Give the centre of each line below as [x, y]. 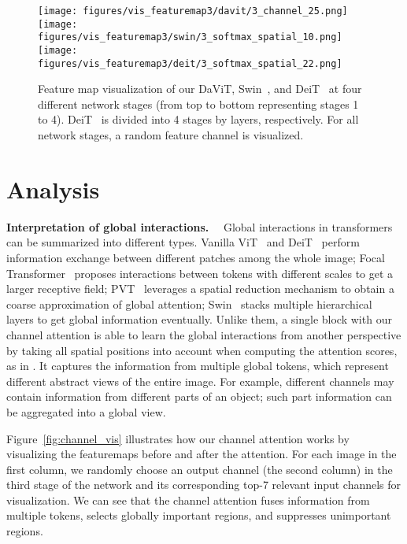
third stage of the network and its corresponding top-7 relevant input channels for [204, 485]
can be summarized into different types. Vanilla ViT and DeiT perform [183, 242]
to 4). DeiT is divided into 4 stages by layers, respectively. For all [198, 119]
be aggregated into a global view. [86, 411]
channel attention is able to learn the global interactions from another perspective [204, 334]
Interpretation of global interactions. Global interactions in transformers [200, 226]
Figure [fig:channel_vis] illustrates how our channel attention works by [178, 438]
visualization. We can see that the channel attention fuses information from [188, 500]
